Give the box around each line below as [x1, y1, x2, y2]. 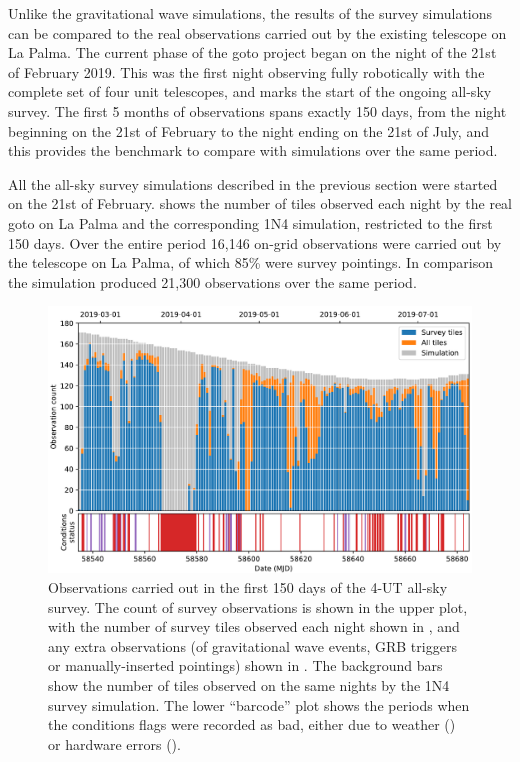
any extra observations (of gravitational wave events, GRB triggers [48, 635, 457, 656]
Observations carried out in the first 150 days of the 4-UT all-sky [48, 576, 448, 597]
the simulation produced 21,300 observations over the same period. [8, 271, 417, 292]
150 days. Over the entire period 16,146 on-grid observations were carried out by [8, 232, 502, 253]
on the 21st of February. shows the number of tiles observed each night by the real [8, 193, 512, 214]
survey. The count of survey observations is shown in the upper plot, [48, 596, 468, 617]
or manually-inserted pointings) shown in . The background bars [48, 655, 443, 676]
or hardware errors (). [48, 733, 181, 754]
